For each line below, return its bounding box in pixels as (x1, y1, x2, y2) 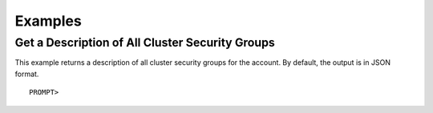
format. (14, 69, 39, 79)
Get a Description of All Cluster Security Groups (14, 35, 276, 50)
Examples (14, 12, 82, 30)
